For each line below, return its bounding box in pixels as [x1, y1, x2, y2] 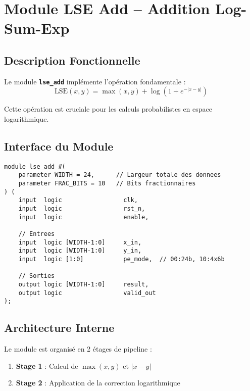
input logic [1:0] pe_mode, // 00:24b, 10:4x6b [18, 256, 225, 263]
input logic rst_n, [18, 205, 145, 213]
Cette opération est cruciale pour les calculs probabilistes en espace [4, 104, 213, 114]
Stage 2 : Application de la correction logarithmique [16, 377, 180, 388]
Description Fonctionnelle [4, 52, 140, 68]
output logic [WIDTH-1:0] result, [18, 281, 149, 288]
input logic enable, [18, 213, 149, 221]
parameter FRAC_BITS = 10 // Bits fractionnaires [18, 180, 196, 187]
